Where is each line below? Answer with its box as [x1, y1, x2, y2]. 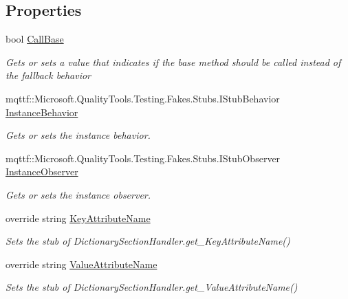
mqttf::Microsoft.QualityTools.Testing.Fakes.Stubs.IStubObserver [6, 151, 281, 165]
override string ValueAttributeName [6, 256, 157, 271]
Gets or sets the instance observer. [6, 187, 151, 201]
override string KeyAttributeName [6, 210, 151, 225]
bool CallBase [6, 32, 64, 46]
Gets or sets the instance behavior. [6, 128, 151, 142]
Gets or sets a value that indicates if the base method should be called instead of [6, 54, 341, 69]
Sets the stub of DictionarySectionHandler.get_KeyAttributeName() [6, 234, 290, 248]
